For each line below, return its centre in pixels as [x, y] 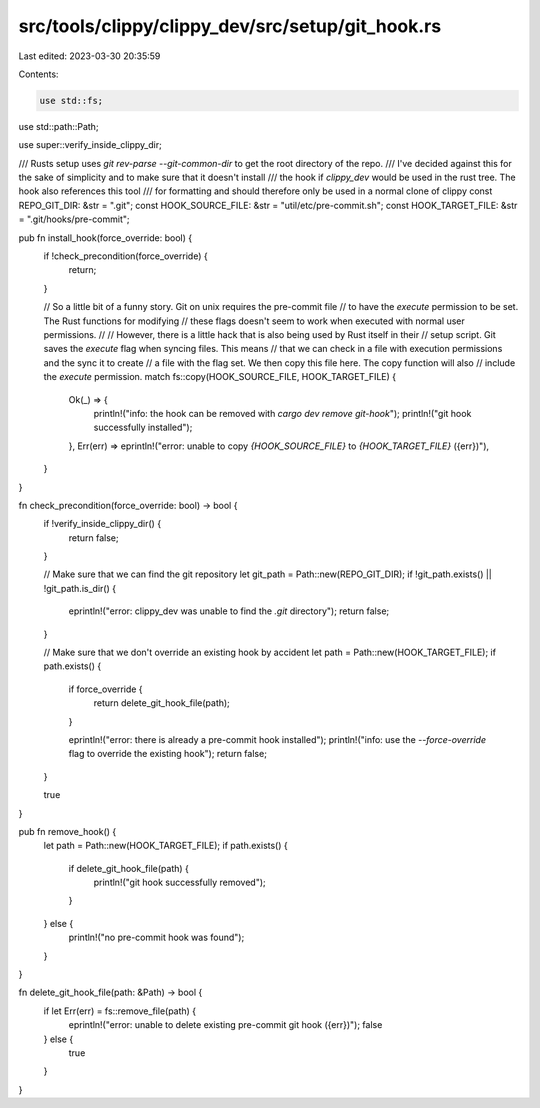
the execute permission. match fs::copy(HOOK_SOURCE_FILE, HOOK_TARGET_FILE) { [220, 377]
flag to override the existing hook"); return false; [167, 754]
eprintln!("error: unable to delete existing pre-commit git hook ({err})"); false [225, 1025]
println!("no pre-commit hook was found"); [156, 937]
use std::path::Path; [58, 126]
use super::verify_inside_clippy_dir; [90, 145]
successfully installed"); [143, 427]
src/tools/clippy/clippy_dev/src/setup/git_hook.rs [230, 26]
